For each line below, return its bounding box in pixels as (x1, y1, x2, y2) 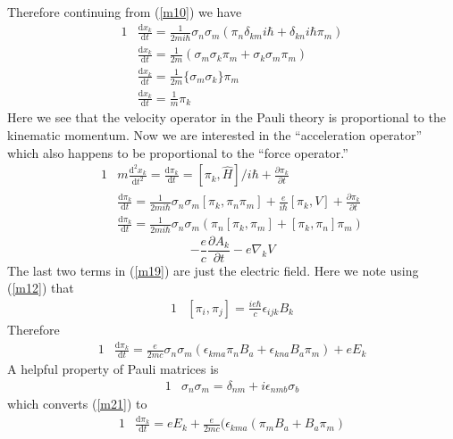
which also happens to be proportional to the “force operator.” (7, 143, 348, 162)
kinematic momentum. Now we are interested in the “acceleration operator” (7, 125, 423, 144)
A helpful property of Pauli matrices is (7, 360, 219, 378)
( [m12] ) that (7, 278, 74, 297)
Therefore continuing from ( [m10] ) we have (7, 3, 242, 21)
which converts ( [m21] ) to (7, 394, 147, 413)
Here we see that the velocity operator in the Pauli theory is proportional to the (7, 108, 446, 127)
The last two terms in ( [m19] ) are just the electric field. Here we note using (7, 261, 419, 279)
